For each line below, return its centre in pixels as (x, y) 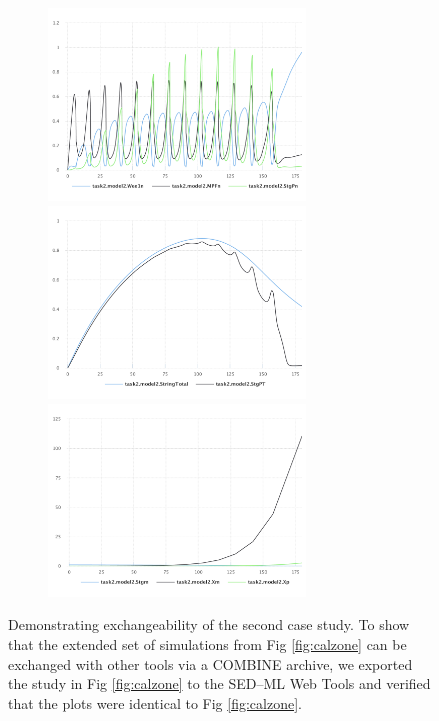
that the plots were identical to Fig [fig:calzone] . (155, 702)
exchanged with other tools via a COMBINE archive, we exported (210, 663)
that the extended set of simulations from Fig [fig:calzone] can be (207, 644)
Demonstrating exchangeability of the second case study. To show (209, 624)
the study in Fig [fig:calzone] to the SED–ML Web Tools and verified (219, 683)
